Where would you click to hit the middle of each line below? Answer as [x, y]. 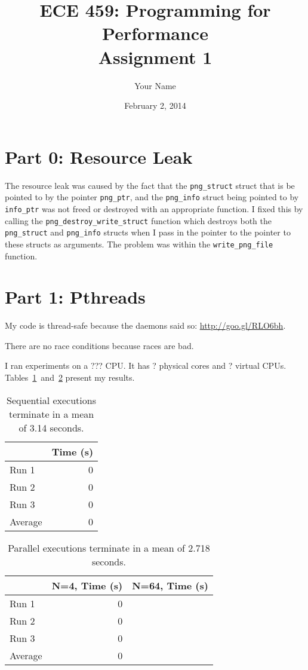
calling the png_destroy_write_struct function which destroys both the [138, 220]
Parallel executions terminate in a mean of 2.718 [109, 547]
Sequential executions [51, 400]
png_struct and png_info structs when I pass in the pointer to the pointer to [148, 232]
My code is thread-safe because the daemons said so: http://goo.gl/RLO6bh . [145, 325]
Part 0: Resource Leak [99, 156]
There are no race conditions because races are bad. [99, 345]
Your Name [155, 85]
